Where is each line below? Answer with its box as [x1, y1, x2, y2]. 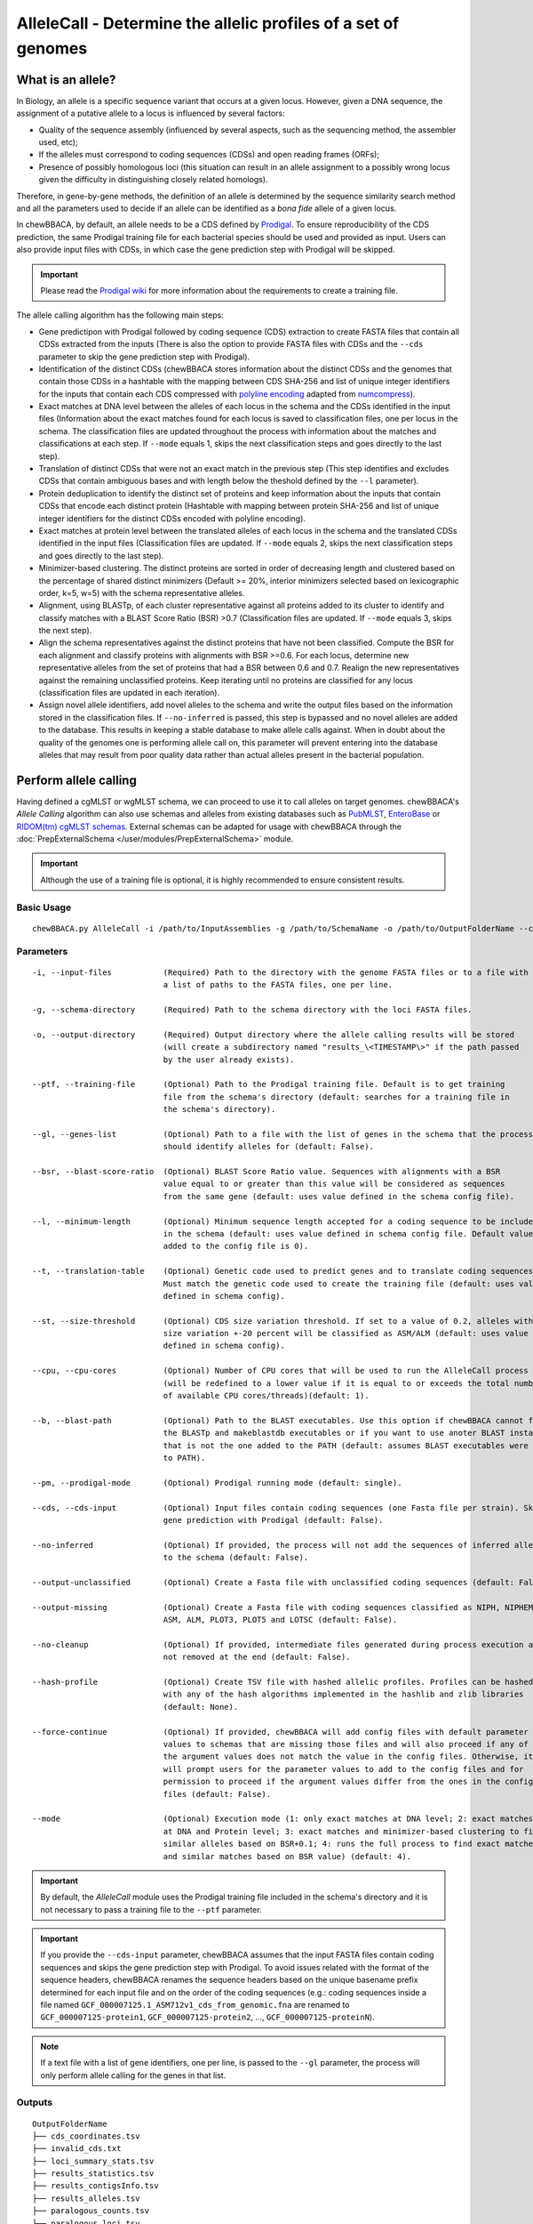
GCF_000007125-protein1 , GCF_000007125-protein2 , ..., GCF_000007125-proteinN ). [40, 2011, 375, 2023]
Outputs [16, 2096, 53, 2108]
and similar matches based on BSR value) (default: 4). [163, 1851, 412, 1861]
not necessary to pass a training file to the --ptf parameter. [40, 1904, 262, 1914]
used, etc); [38, 137, 79, 148]
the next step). [38, 625, 92, 636]
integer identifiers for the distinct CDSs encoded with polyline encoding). [38, 512, 306, 524]
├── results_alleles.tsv [32, 2193, 140, 2204]
